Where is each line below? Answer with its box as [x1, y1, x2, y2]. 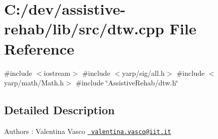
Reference [4, 38, 75, 59]
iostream [44, 67, 70, 78]
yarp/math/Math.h [4, 77, 64, 88]
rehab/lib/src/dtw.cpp [4, 18, 164, 39]
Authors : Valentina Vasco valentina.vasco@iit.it [4, 125, 171, 136]
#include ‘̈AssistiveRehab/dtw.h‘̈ [76, 77, 178, 88]
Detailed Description [4, 102, 115, 118]
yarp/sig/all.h [122, 67, 165, 78]
